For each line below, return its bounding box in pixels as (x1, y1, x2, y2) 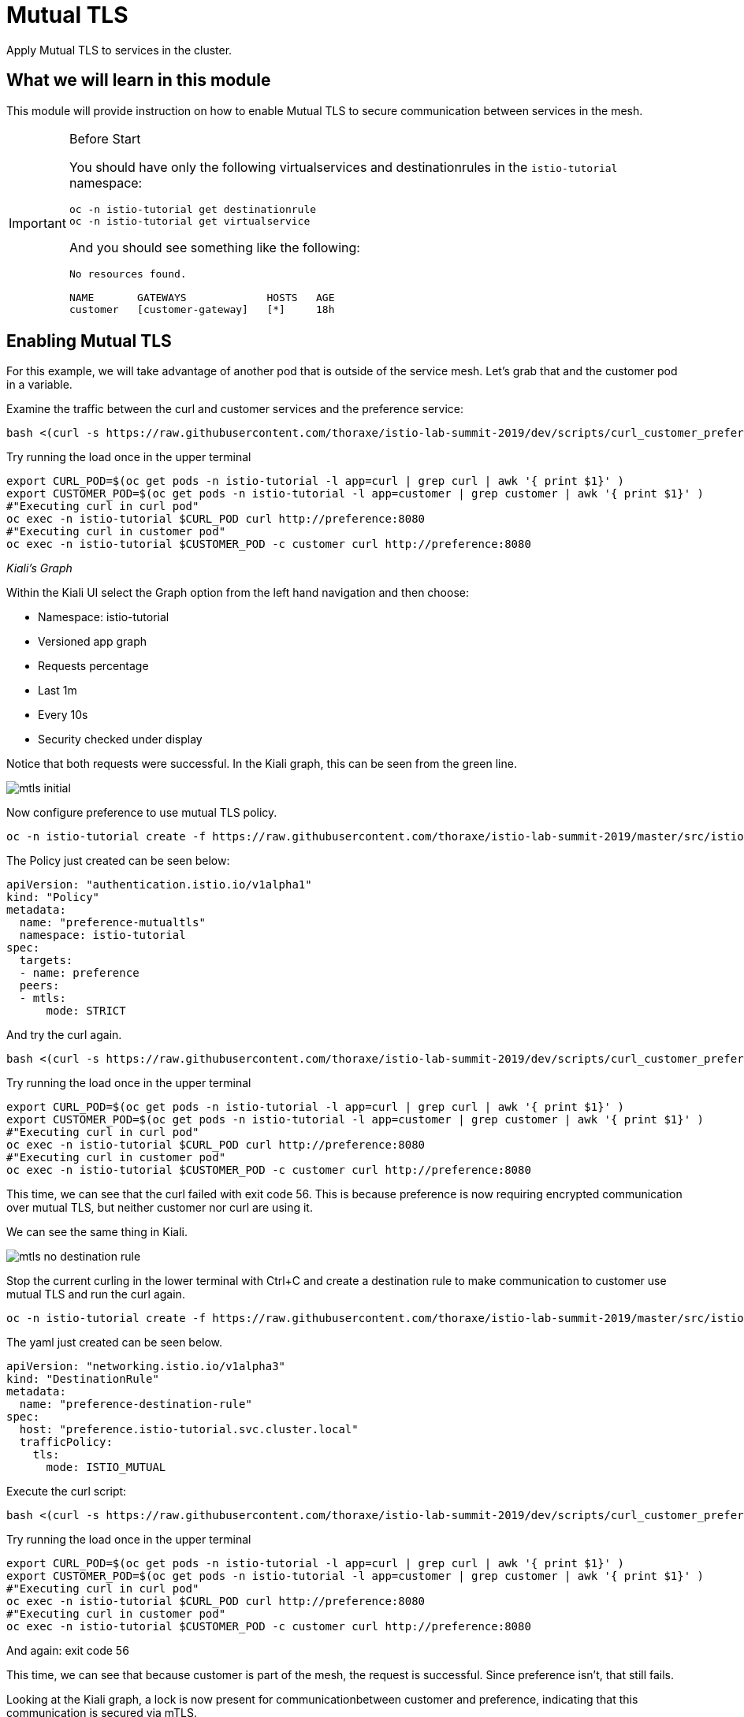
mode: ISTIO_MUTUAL (46, 1461, 166, 1474)
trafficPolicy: (19, 1436, 113, 1449)
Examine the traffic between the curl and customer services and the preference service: (6, 402, 464, 416)
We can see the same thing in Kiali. (6, 1225, 188, 1239)
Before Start (69, 130, 141, 147)
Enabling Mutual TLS (6, 331, 172, 352)
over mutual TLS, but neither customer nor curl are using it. (6, 1201, 313, 1215)
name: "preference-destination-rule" (19, 1398, 252, 1411)
